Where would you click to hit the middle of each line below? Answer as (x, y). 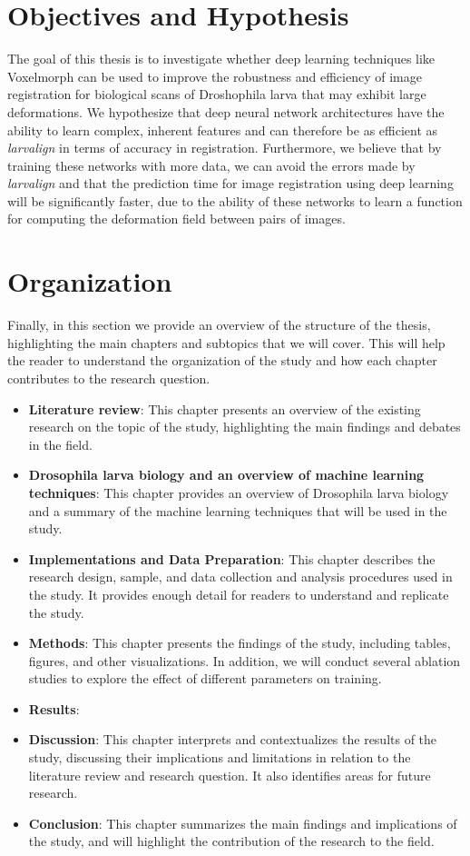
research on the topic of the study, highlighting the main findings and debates (245, 427)
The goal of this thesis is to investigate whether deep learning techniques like (221, 59)
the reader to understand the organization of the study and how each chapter (222, 360)
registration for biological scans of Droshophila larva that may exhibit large (217, 94)
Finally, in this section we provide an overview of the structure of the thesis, (219, 325)
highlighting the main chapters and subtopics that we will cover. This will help (226, 342)
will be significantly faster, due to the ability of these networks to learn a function (235, 200)
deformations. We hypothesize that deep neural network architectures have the (226, 111)
